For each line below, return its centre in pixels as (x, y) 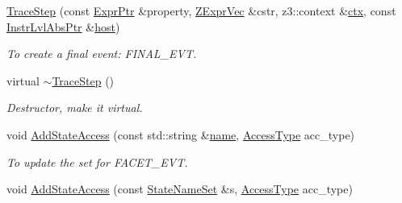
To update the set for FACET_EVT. (97, 162)
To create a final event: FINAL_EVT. (102, 54)
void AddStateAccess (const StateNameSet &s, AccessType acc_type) (180, 189)
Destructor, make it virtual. (75, 108)
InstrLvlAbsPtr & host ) (63, 26)
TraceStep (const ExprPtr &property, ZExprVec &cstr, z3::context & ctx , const (201, 10)
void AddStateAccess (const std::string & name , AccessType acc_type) (181, 134)
